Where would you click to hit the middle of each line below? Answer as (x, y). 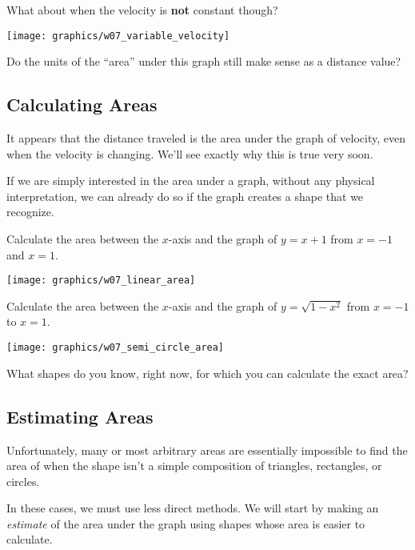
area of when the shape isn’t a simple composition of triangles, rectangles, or (194, 466)
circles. (23, 481)
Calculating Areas (82, 104)
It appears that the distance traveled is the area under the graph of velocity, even (206, 138)
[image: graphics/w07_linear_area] (101, 281)
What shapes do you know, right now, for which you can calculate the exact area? (207, 373)
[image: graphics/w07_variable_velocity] (118, 36)
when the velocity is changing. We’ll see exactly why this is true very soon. (190, 153)
